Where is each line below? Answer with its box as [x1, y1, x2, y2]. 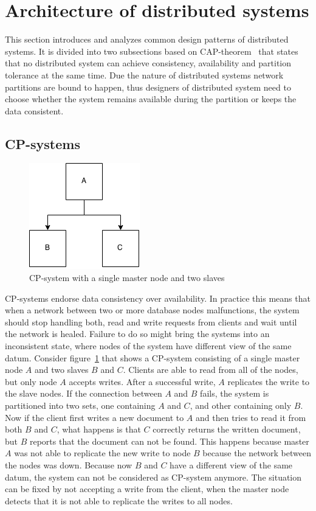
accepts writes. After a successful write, [69, 375, 216, 388]
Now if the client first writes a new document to [5, 411, 184, 423]
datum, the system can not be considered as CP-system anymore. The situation [5, 470, 302, 483]
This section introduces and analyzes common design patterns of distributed [5, 33, 289, 46]
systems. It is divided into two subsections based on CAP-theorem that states [5, 44, 298, 57]
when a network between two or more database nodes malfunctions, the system [5, 304, 300, 316]
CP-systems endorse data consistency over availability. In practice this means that [5, 291, 311, 304]
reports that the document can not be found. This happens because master [29, 434, 309, 447]
